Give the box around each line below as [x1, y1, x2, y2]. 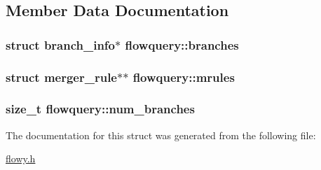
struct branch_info [6, 36, 116, 53]
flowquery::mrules [132, 68, 235, 85]
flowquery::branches [125, 36, 239, 53]
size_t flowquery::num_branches [6, 100, 195, 118]
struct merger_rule [6, 68, 117, 85]
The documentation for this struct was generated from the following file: [6, 127, 316, 142]
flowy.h [6, 151, 36, 166]
